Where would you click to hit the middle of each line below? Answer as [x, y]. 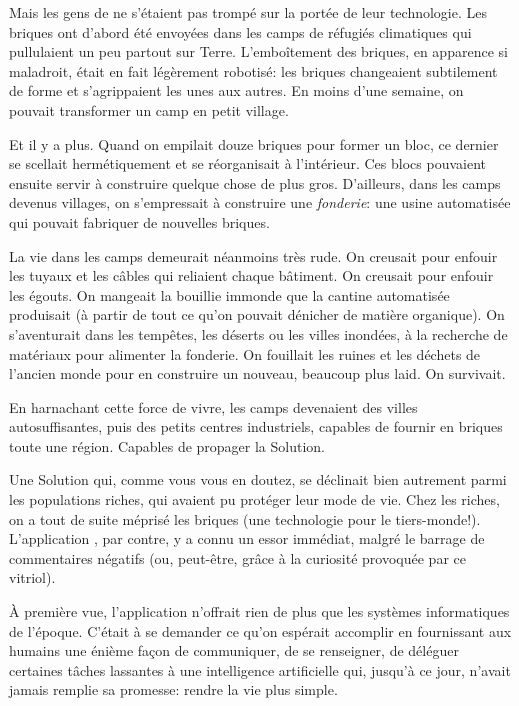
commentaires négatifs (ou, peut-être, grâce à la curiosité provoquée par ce [237, 557]
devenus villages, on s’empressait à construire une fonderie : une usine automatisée [260, 202]
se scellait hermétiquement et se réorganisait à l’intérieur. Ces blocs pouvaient [247, 163]
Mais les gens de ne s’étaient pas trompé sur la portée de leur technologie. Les [248, 12]
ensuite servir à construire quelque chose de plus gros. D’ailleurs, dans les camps [255, 182]
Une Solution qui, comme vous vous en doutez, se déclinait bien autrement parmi [258, 479]
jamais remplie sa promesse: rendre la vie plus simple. [173, 689]
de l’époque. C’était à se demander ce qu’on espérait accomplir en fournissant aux [260, 630]
